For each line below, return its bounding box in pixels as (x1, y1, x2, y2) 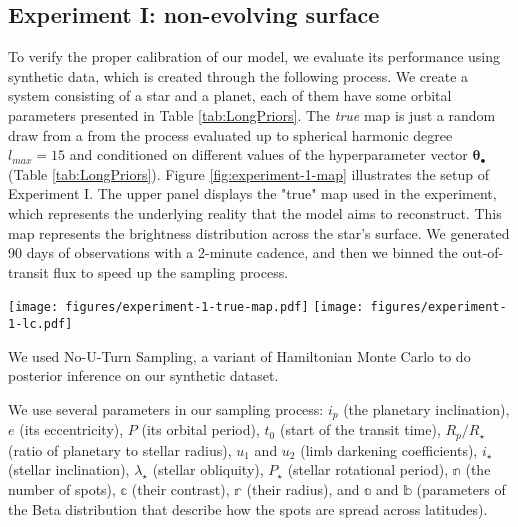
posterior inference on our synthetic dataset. (8, 365, 279, 386)
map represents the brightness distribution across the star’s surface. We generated (8, 222, 510, 243)
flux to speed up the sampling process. (53, 261, 289, 282)
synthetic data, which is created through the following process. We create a (8, 65, 469, 86)
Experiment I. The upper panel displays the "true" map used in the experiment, (8, 183, 497, 204)
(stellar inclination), (8, 459, 130, 480)
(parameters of (416, 478, 506, 499)
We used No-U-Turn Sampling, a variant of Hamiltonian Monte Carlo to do (8, 345, 471, 366)
